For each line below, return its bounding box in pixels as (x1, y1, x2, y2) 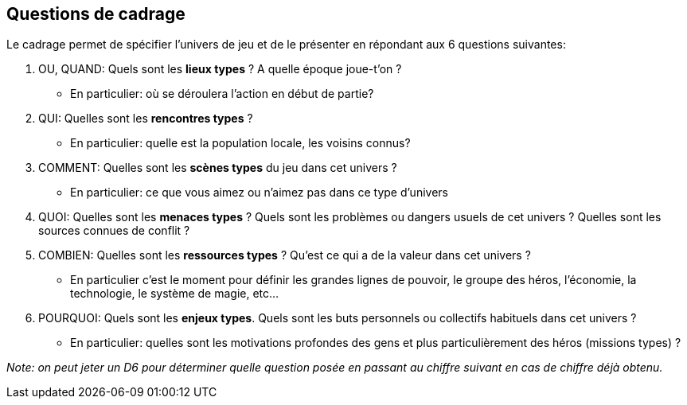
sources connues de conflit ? (38, 224, 190, 238)
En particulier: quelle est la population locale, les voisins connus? (70, 136, 411, 150)
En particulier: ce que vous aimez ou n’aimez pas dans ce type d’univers (70, 185, 448, 200)
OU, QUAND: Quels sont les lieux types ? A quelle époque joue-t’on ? (38, 62, 402, 76)
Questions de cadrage (6, 4, 185, 24)
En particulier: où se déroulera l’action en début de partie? (70, 87, 374, 101)
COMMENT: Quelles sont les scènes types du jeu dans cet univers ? (38, 161, 397, 175)
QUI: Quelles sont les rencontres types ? (38, 111, 253, 126)
